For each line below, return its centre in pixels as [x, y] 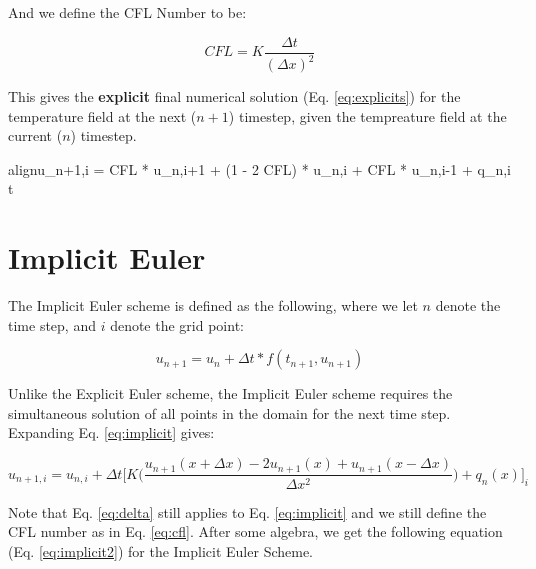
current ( [35, 135]
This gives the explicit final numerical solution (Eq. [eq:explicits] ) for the [234, 96]
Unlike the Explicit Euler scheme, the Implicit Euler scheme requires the [230, 393]
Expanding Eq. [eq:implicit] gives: [111, 432]
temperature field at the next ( [102, 115]
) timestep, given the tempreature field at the [367, 115]
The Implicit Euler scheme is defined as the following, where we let [213, 305]
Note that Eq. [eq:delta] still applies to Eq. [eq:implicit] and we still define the [247, 511]
